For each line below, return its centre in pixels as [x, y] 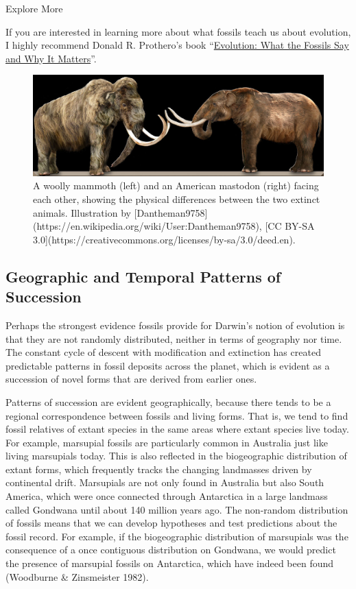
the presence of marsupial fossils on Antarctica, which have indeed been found [170, 563]
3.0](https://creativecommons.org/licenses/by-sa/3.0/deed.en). [164, 239]
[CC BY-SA [290, 226]
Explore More [34, 8]
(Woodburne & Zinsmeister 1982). [77, 576]
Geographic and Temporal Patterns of [143, 276]
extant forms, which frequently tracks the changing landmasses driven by [159, 469]
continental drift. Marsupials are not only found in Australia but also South [165, 482]
